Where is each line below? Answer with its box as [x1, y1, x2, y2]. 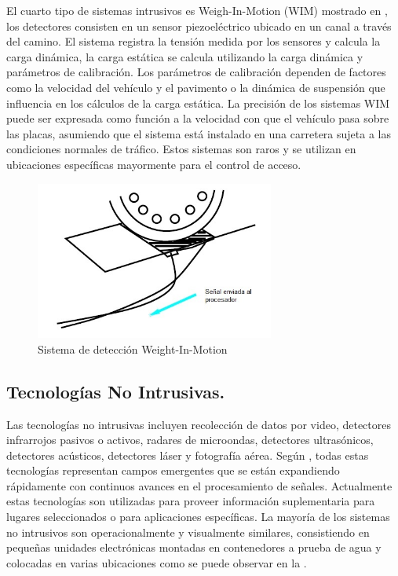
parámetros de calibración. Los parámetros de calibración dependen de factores [6, 64, 386, 80]
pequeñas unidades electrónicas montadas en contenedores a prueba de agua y [6, 539, 382, 556]
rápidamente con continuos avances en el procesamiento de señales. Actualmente [6, 477, 393, 493]
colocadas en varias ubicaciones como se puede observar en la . [6, 554, 307, 570]
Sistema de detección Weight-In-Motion [38, 340, 228, 357]
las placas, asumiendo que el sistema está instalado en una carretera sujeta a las [6, 125, 391, 141]
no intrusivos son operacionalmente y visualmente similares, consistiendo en [6, 523, 370, 540]
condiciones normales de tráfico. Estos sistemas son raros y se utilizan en [6, 141, 356, 157]
